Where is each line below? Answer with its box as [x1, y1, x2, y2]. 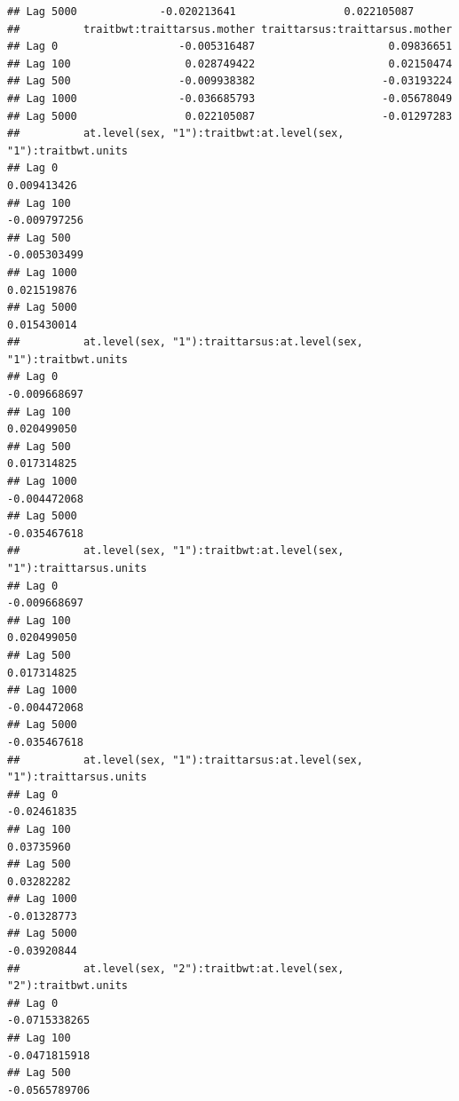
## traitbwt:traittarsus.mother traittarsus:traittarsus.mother [7, 22, 453, 36]
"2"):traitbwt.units [7, 979, 129, 993]
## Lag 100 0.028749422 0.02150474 [7, 57, 453, 70]
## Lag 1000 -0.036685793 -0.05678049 [7, 91, 453, 105]
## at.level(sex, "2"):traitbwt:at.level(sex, [7, 962, 344, 975]
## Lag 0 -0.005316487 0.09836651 [7, 40, 453, 53]
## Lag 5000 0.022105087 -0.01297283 [7, 109, 453, 123]
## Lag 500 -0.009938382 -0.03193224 [7, 75, 453, 88]
